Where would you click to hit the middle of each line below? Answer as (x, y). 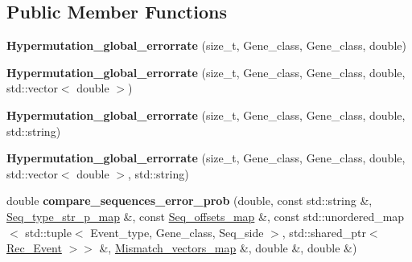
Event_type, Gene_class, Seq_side (177, 232)
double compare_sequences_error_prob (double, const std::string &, (190, 201)
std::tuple (48, 232)
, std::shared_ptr (324, 232)
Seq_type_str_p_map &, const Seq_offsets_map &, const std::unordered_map (206, 216)
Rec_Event (34, 248)
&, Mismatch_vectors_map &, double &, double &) (228, 248)
